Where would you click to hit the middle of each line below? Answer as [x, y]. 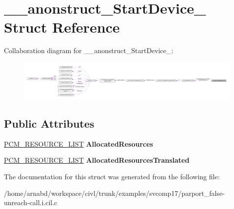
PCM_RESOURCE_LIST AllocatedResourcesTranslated [97, 160]
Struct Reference [62, 27]
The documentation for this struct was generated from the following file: [112, 176]
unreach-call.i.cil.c [31, 202]
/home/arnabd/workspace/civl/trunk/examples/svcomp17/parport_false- [114, 193]
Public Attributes [49, 123]
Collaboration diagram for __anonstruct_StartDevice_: [89, 50]
